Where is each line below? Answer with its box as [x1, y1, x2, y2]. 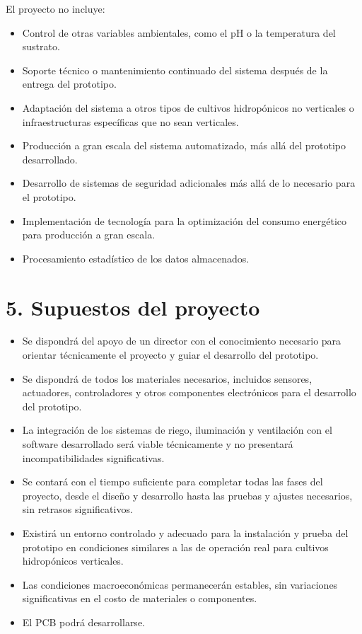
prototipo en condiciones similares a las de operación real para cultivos [22, 539, 329, 554]
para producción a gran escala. [22, 227, 156, 242]
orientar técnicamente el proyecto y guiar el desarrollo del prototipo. [22, 347, 319, 362]
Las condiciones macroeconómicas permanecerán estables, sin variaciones [22, 577, 338, 592]
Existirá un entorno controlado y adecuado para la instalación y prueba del [22, 525, 349, 540]
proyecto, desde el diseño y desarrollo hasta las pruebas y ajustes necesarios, [22, 488, 353, 502]
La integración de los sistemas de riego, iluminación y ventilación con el [22, 422, 332, 437]
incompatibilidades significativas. [22, 450, 165, 465]
